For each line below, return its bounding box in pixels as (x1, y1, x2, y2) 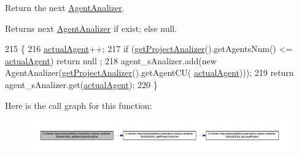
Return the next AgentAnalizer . (5, 1, 125, 13)
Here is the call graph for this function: (5, 98, 152, 111)
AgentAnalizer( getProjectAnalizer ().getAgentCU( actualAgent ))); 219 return (5, 66, 294, 79)
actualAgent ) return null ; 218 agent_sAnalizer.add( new (5, 54, 217, 67)
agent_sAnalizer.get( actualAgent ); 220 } (5, 78, 158, 91)
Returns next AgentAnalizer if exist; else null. (5, 21, 177, 34)
